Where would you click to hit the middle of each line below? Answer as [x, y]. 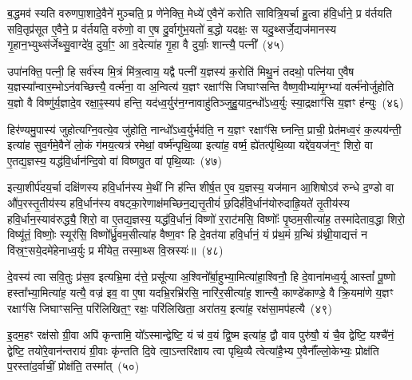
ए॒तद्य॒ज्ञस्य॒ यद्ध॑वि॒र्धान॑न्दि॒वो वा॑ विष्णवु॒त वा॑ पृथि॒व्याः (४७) [115, 160]
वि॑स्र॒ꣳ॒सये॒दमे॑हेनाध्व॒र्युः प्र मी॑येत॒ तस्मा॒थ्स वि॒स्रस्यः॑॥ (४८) [115, 249]
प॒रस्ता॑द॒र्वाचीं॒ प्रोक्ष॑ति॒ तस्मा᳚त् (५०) [73, 366]
